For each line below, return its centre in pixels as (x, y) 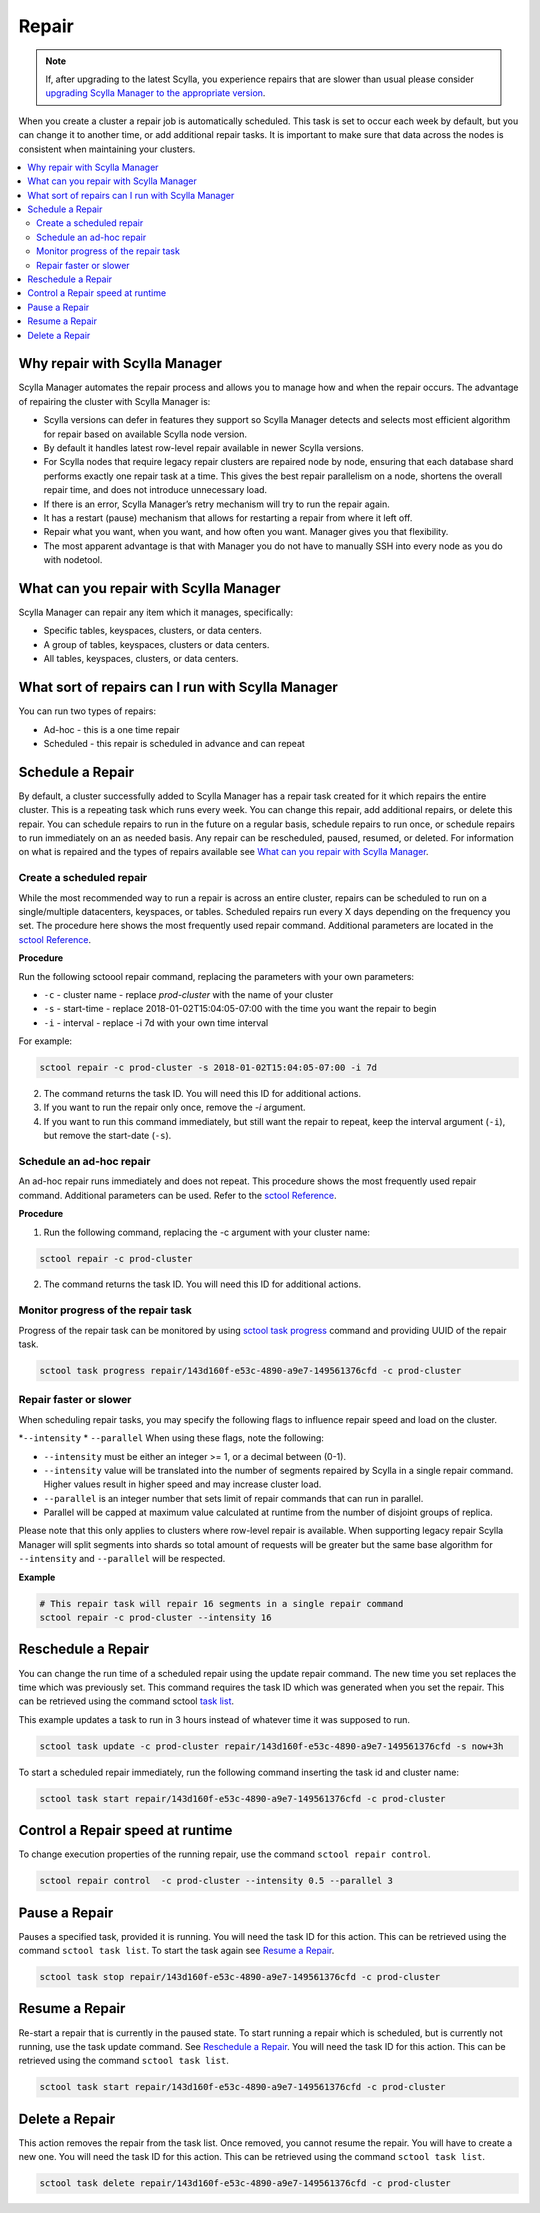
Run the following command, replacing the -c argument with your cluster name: (206, 1232)
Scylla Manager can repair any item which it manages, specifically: (156, 612)
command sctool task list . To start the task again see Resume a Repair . (176, 1951)
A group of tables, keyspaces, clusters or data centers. (156, 644)
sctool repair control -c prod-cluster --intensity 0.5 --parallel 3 (216, 1881)
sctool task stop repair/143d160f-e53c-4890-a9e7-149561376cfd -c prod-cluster (240, 1976)
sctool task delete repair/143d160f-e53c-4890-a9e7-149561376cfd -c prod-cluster (245, 2183)
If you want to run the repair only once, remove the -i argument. (174, 1107)
